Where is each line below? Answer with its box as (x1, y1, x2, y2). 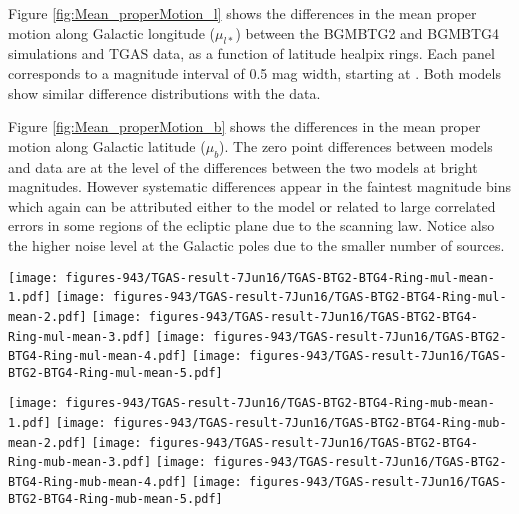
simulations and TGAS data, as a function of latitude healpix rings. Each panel (8, 43, 495, 64)
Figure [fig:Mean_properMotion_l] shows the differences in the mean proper (8, 3, 477, 23)
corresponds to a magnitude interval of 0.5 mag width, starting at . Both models (8, 62, 501, 83)
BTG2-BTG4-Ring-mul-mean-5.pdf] (8, 365, 223, 380)
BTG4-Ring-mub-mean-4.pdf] (8, 475, 187, 490)
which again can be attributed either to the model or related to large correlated (8, 195, 496, 216)
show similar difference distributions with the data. (8, 82, 321, 103)
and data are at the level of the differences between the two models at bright (8, 156, 478, 177)
